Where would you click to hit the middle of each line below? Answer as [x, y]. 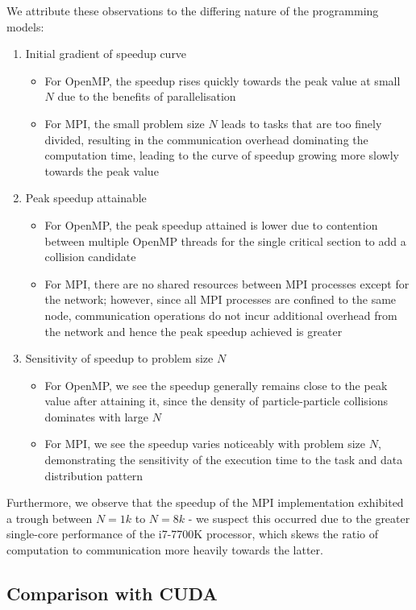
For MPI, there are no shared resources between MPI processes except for [227, 283]
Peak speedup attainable [86, 198]
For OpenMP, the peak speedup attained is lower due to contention [211, 224]
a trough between [50, 518]
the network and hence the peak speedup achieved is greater [193, 331]
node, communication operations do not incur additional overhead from [221, 315]
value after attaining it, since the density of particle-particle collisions [216, 401]
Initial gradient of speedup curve [106, 54]
